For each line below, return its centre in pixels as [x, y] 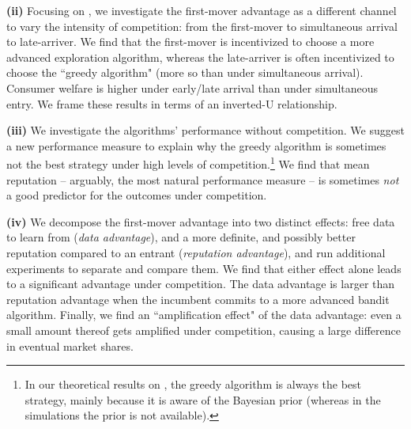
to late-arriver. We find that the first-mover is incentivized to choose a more [190, 42]
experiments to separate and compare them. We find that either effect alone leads [204, 268]
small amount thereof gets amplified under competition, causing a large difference [204, 330]
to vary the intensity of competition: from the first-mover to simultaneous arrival [202, 26]
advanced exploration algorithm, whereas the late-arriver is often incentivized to [200, 57]
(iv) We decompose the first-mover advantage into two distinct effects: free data [201, 221]
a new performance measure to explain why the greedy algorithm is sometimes [196, 145]
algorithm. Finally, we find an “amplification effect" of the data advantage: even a [204, 315]
